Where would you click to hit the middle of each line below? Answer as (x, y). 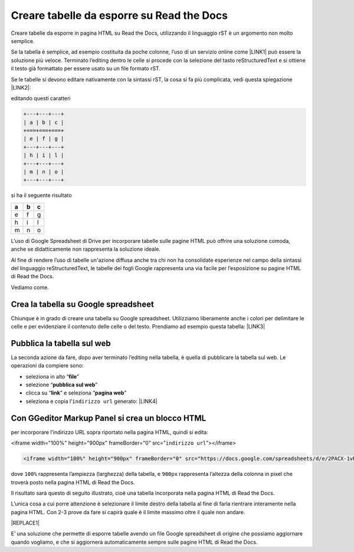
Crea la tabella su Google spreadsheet (83, 304)
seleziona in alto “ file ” (53, 376)
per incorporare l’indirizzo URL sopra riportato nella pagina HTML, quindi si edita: (110, 432)
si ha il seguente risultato (41, 195)
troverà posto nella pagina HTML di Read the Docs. (73, 482)
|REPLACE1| (25, 523)
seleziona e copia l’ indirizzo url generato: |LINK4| (91, 401)
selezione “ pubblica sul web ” (62, 385)
